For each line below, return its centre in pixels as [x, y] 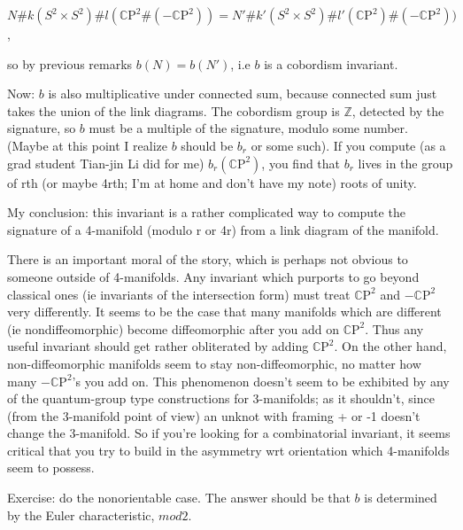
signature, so [42, 128]
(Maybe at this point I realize [87, 145]
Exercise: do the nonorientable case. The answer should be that [179, 498]
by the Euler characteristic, [81, 514]
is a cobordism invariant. [331, 63]
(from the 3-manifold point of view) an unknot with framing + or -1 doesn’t [214, 415]
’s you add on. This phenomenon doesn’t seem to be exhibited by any [261, 381]
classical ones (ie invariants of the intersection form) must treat [179, 294]
